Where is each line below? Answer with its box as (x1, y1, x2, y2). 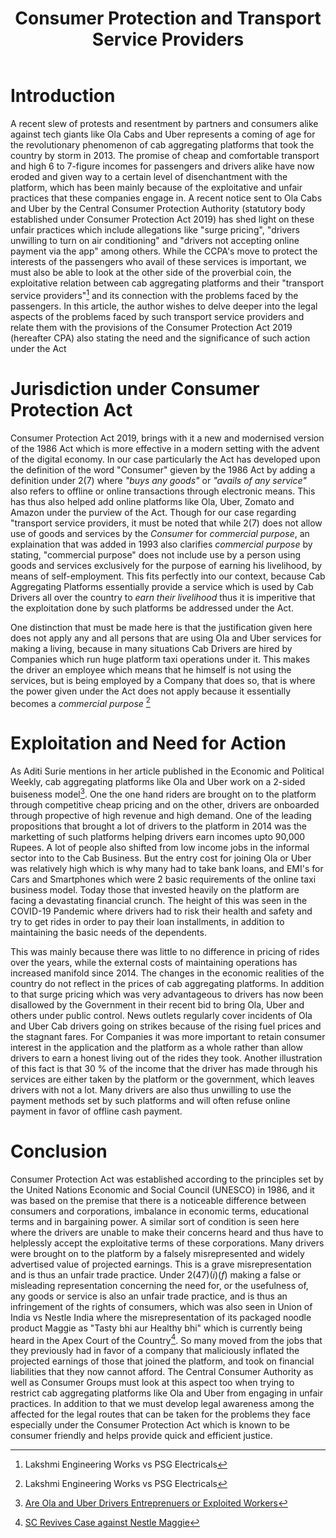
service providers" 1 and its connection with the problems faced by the (10, 287, 299, 301)
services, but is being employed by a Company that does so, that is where (10, 674, 316, 686)
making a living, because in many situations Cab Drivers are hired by (10, 642, 293, 654)
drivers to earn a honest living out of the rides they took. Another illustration (10, 1052, 323, 1064)
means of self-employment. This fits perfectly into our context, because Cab (10, 570, 326, 582)
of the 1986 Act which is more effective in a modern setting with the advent (10, 442, 320, 454)
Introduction (10, 85, 116, 107)
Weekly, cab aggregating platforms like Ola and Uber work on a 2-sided (10, 776, 306, 788)
